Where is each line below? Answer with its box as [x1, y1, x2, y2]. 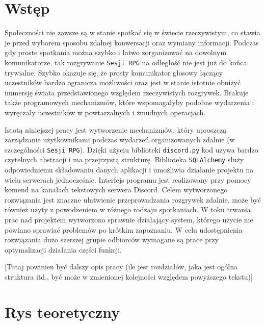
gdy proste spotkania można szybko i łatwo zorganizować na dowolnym [5, 47, 227, 58]
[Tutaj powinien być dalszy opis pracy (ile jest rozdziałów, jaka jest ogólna [5, 261, 237, 272]
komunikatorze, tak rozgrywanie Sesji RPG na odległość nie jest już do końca [5, 57, 247, 67]
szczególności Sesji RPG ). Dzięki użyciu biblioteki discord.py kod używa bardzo [5, 144, 258, 155]
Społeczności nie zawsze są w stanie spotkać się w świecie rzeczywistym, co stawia [5, 27, 260, 38]
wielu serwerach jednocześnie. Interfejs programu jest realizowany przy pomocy [5, 174, 251, 185]
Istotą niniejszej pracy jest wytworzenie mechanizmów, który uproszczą [5, 124, 227, 135]
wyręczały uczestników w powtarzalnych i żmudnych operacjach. [5, 107, 206, 117]
